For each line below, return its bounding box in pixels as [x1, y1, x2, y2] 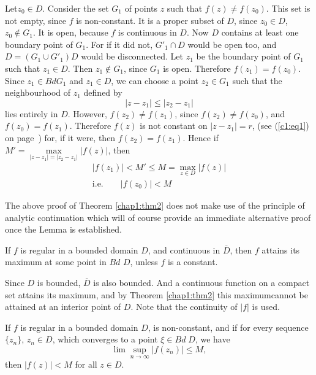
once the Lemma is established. [5, 223, 122, 236]
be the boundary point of [196, 50, 291, 63]
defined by [83, 86, 122, 99]
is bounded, [37, 276, 81, 288]
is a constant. [168, 255, 218, 268]
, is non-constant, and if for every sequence [148, 320, 309, 333]
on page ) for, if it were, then [5, 131, 116, 144]
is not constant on [140, 119, 208, 132]
